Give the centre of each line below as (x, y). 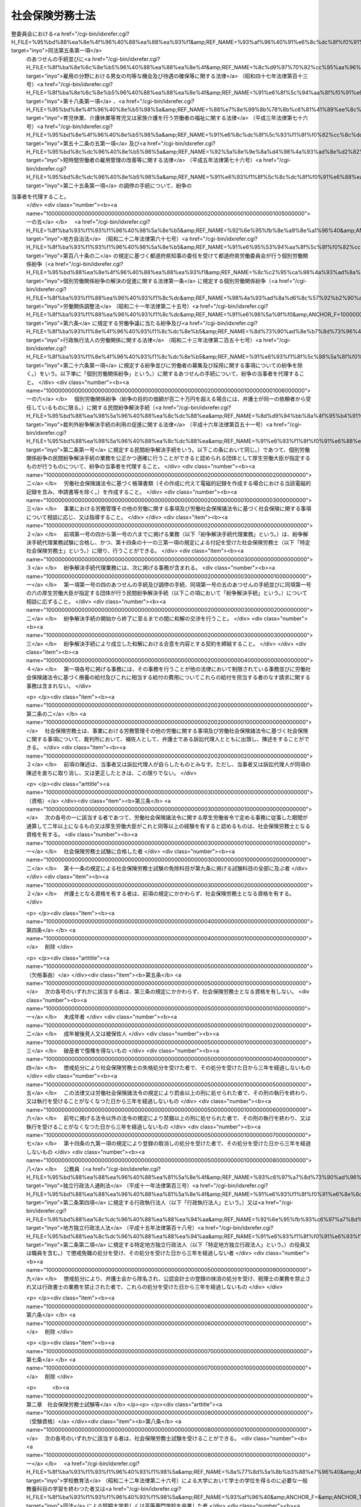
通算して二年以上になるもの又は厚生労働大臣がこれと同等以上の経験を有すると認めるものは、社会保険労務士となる (168, 826)
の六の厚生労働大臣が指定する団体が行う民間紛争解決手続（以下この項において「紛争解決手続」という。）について (167, 593)
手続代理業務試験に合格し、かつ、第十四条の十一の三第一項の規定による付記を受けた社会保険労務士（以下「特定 (171, 542)
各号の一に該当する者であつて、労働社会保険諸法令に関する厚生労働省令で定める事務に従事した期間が (181, 817)
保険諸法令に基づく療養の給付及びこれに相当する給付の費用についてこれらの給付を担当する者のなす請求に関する (171, 678)
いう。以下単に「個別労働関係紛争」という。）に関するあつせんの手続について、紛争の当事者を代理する (172, 374)
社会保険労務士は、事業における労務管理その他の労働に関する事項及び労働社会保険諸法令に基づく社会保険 (177, 731)
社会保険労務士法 (54, 16)
